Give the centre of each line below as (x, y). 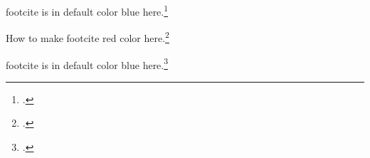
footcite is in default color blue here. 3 (87, 63)
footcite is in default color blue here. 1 (87, 10)
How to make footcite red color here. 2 (88, 37)
